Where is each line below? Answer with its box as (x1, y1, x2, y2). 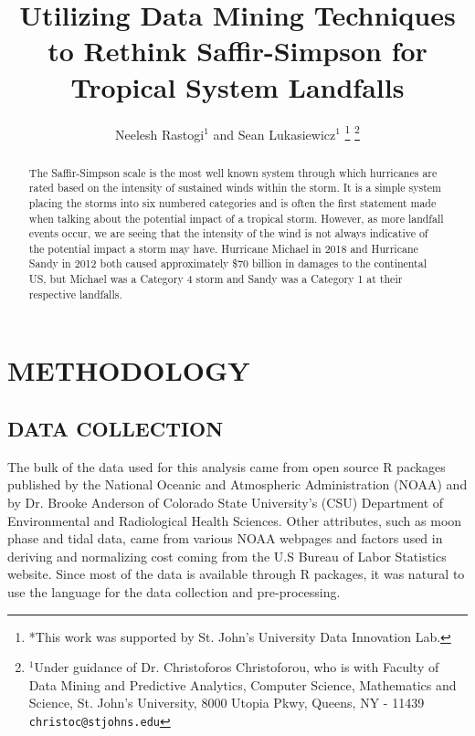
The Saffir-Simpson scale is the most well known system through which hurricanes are (28, 164, 438, 180)
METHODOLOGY (7, 352, 250, 389)
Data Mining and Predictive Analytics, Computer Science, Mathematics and (28, 675, 457, 694)
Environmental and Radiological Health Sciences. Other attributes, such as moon (7, 510, 462, 530)
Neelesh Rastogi (115, 124, 205, 143)
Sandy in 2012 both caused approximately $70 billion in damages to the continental (28, 256, 427, 271)
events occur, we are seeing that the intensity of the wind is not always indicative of (28, 226, 428, 241)
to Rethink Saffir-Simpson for (47, 32, 427, 69)
